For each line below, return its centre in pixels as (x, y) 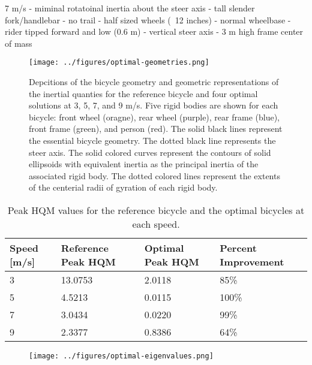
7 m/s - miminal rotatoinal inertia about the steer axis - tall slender (130, 8)
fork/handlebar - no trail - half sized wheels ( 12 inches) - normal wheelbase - (148, 19)
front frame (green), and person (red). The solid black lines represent (156, 129)
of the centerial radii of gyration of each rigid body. (123, 187)
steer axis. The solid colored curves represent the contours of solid (150, 152)
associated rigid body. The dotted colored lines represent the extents (154, 175)
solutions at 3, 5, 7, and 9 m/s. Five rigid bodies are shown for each (154, 105)
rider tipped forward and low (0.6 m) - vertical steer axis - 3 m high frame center (154, 31)
